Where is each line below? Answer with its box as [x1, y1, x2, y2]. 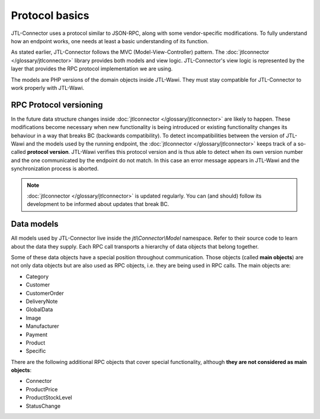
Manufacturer [25, 323, 59, 330]
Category [25, 273, 49, 280]
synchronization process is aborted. [11, 165, 99, 172]
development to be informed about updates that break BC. [27, 201, 169, 208]
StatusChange [25, 402, 61, 410]
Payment [25, 331, 47, 338]
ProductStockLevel [25, 394, 72, 401]
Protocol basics [11, 9, 89, 22]
